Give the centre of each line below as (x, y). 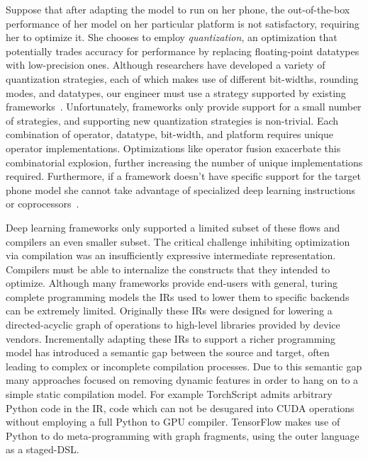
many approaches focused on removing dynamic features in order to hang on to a (182, 380)
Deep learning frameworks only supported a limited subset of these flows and (173, 227)
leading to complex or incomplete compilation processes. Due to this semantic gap (184, 366)
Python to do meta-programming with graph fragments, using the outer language (183, 435)
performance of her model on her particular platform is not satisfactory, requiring (183, 23)
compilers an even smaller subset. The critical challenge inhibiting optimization (178, 241)
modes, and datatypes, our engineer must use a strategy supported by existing (176, 92)
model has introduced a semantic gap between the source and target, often (168, 352)
